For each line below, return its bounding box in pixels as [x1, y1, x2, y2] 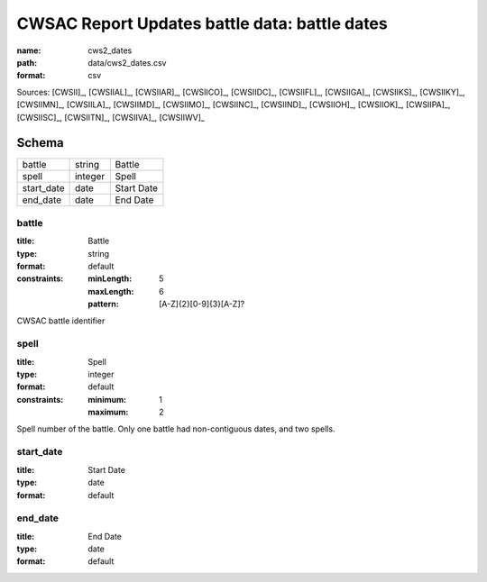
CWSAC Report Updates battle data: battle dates [16, 14, 388, 33]
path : [16, 57, 38, 68]
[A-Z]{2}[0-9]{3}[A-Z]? [159, 298, 245, 310]
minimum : [87, 394, 127, 405]
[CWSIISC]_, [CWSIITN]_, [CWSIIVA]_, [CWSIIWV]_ [16, 112, 206, 123]
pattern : [87, 298, 119, 310]
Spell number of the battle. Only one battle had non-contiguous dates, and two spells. [16, 423, 335, 434]
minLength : [87, 273, 133, 284]
